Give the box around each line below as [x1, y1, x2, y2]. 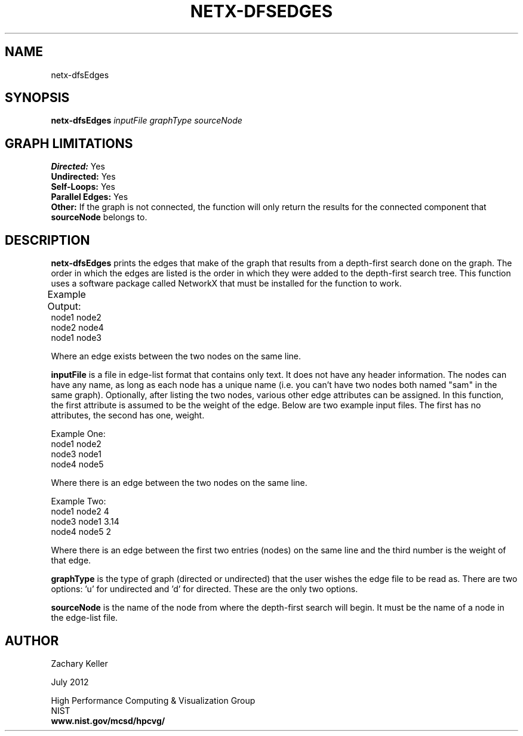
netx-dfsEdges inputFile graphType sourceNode [51, 115, 242, 126]
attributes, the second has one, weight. [51, 410, 205, 421]
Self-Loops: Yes [51, 181, 115, 192]
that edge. [51, 555, 91, 566]
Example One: [51, 429, 106, 439]
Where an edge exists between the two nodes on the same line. [51, 351, 301, 362]
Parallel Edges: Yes [51, 192, 128, 202]
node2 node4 [51, 322, 104, 333]
